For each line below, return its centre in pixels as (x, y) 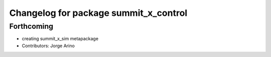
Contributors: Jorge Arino (48, 46)
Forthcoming (31, 26)
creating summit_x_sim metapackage (60, 39)
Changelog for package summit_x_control (98, 13)
